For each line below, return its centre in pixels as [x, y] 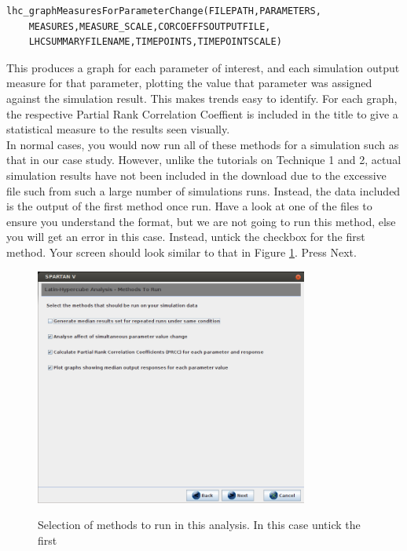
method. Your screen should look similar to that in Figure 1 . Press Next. [181, 252]
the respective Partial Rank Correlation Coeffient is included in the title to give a [202, 113]
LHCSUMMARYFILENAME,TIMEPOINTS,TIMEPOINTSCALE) [155, 42]
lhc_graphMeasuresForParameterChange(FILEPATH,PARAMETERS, [164, 11]
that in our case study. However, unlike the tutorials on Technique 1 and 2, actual [204, 160]
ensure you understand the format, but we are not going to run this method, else [201, 221]
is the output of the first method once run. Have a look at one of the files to [189, 206]
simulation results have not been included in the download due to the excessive [196, 175]
